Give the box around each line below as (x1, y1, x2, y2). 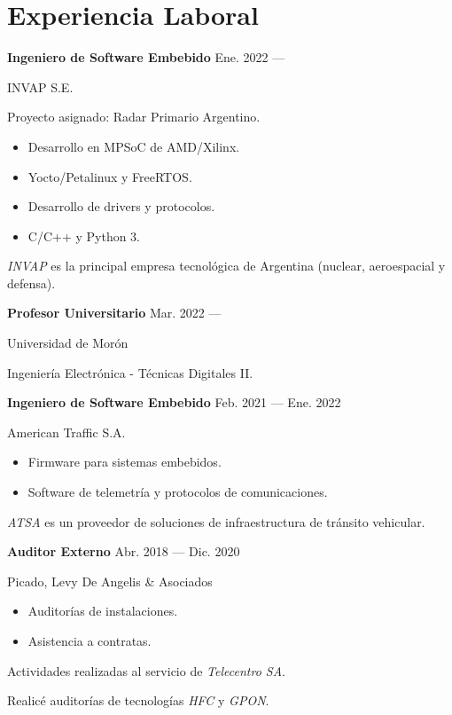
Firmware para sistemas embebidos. (27, 452, 222, 471)
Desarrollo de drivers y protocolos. (27, 197, 215, 216)
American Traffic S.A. (7, 422, 126, 441)
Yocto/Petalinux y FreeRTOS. (27, 167, 192, 185)
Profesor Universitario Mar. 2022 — (7, 303, 222, 322)
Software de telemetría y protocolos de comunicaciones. (27, 483, 328, 501)
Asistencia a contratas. (27, 632, 152, 649)
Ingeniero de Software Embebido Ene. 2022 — (7, 48, 285, 67)
